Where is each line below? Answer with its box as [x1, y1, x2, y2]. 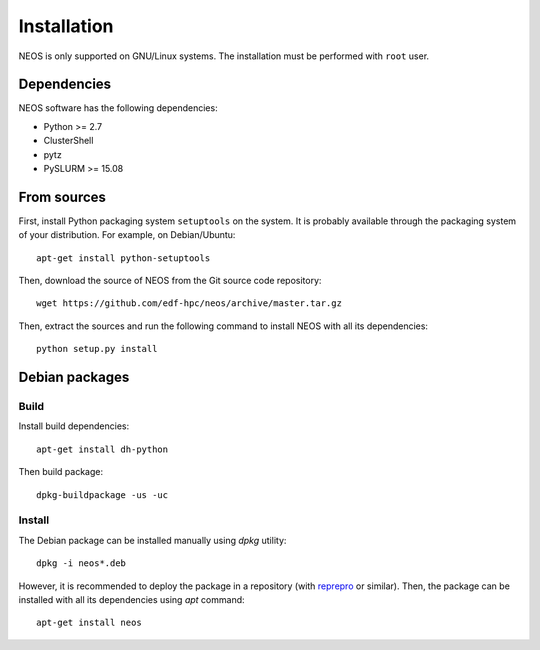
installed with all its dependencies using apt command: [18, 593, 245, 605]
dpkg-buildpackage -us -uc [36, 489, 169, 500]
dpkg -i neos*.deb [36, 558, 127, 569]
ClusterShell [43, 135, 94, 147]
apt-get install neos [36, 617, 142, 629]
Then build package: [18, 466, 104, 478]
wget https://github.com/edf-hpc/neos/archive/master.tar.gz [36, 298, 342, 309]
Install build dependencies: [18, 420, 130, 432]
